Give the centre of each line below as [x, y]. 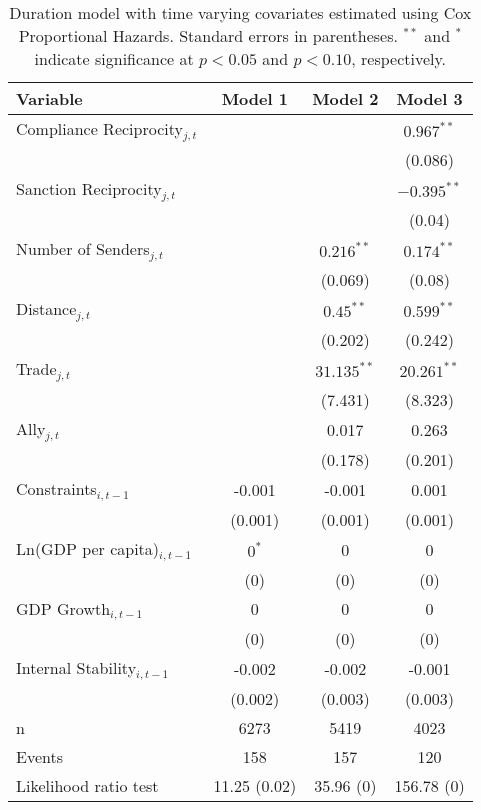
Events [39, 757]
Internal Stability [76, 668]
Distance [46, 308]
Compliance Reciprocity [99, 128]
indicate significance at [114, 58]
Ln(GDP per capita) [88, 548]
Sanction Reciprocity [89, 188]
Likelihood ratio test [87, 786]
